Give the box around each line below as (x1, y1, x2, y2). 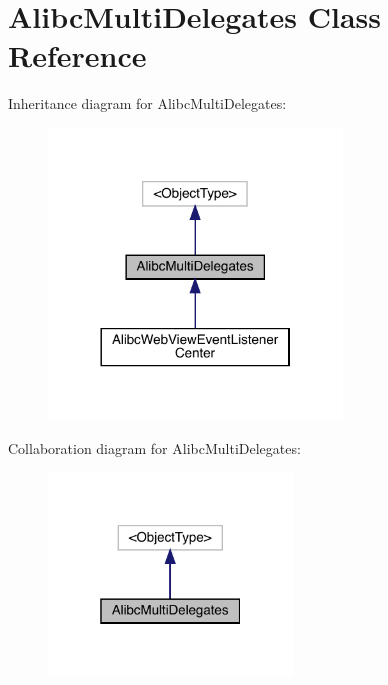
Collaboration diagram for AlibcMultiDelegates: (8, 437, 301, 458)
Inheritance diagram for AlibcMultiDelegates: (8, 93, 287, 114)
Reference (8, 35, 147, 76)
